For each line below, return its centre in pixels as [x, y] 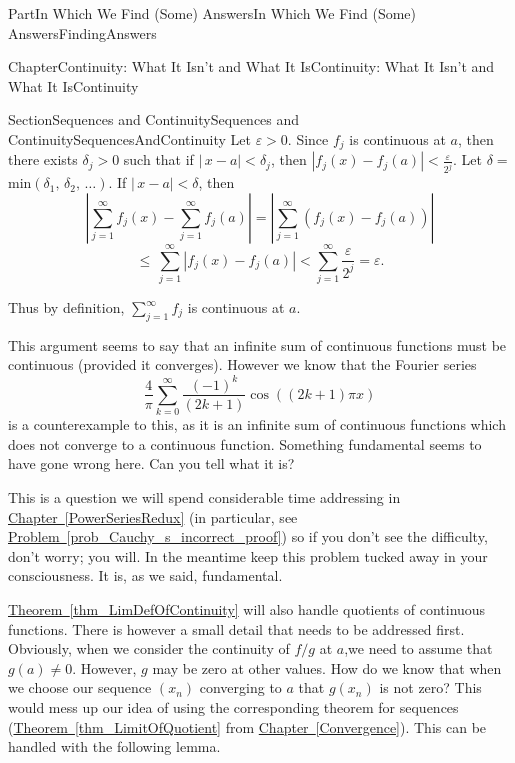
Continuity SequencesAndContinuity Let [129, 138]
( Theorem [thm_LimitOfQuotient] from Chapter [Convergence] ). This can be [247, 726]
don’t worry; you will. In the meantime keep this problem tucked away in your [248, 555]
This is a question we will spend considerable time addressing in [204, 497]
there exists [43, 159]
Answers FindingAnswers [82, 32]
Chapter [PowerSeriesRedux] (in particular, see [153, 516]
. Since [308, 138]
